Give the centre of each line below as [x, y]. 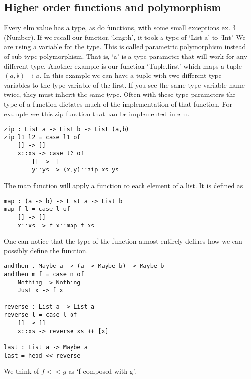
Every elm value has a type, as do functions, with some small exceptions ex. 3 [120, 28]
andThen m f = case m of [44, 275]
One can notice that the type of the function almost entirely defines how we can [123, 241]
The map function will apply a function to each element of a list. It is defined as [124, 185]
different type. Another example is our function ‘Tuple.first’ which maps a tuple [123, 66]
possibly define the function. [46, 250]
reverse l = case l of [41, 315]
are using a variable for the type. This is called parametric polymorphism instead [125, 47]
